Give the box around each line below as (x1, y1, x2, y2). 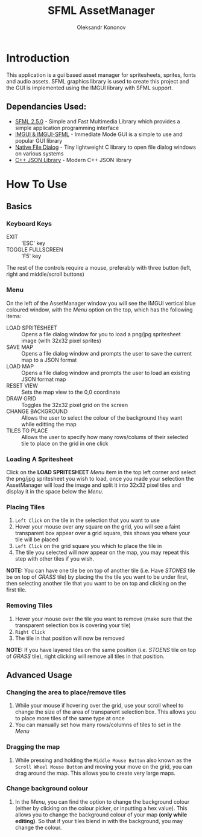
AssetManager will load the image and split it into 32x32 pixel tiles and (6, 481, 181, 489)
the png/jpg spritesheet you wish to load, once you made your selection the (6, 475, 194, 482)
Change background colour (6, 784, 89, 793)
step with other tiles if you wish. (14, 555, 95, 562)
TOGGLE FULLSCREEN (6, 246, 63, 253)
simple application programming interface (14, 124, 119, 131)
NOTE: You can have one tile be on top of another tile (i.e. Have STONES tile (6, 567, 196, 575)
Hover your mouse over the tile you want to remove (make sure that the (14, 615, 192, 622)
